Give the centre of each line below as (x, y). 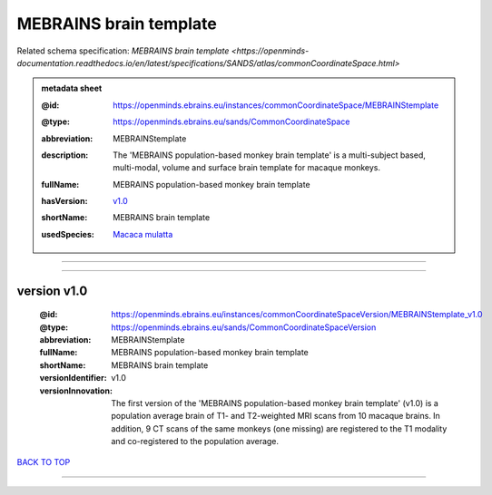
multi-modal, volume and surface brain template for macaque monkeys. (247, 168)
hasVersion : (64, 201)
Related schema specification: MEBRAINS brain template (123, 51)
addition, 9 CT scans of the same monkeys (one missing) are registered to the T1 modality (279, 428)
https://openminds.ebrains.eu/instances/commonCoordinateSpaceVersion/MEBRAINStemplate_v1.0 (297, 315)
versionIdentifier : (74, 378)
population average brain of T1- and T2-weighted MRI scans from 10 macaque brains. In (276, 416)
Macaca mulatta (143, 234)
